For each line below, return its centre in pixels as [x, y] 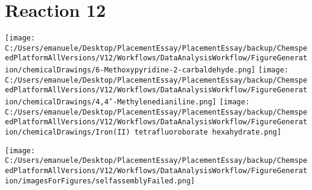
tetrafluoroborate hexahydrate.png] [208, 132]
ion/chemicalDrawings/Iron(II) [68, 132]
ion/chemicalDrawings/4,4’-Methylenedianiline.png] [111, 102]
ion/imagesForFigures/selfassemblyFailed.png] [100, 181]
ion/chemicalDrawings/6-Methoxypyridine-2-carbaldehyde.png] [130, 70]
